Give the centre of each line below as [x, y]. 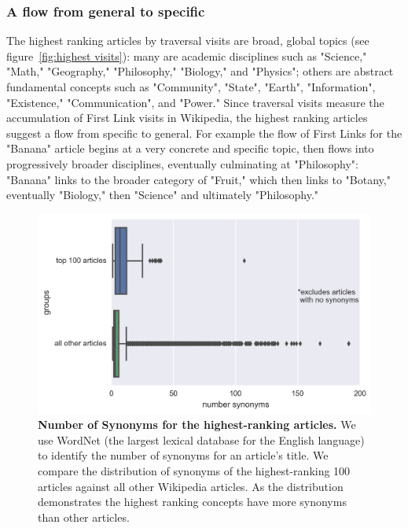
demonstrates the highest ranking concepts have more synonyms [192, 502]
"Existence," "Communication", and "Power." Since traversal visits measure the [195, 102]
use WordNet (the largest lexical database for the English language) [201, 439]
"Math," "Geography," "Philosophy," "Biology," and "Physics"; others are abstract [200, 71]
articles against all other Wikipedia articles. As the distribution [191, 486]
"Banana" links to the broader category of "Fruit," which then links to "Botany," [198, 179]
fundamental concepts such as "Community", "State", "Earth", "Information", [191, 87]
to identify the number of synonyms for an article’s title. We [183, 455]
